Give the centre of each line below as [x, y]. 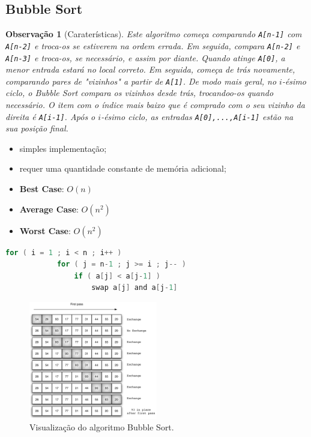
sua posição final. [37, 128]
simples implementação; [63, 148]
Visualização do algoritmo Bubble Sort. [102, 427]
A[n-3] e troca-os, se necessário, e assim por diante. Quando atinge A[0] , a [145, 57]
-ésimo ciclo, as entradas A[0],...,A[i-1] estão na [197, 116]
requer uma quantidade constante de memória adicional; [123, 168]
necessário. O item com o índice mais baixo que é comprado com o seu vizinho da [155, 105]
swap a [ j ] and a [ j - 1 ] [134, 288]
